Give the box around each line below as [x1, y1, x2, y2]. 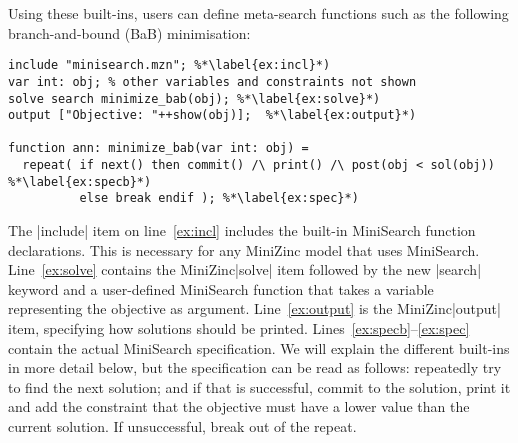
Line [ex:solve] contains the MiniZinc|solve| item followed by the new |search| [8, 259, 482, 280]
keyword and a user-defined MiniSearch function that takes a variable [8, 278, 434, 299]
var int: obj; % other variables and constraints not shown [8, 74, 417, 89]
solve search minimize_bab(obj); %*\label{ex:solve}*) [8, 91, 381, 106]
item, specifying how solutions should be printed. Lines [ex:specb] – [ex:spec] [8, 318, 470, 339]
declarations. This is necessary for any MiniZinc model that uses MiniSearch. [8, 239, 480, 260]
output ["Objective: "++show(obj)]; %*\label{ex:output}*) [8, 108, 417, 123]
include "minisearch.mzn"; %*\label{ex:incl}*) [8, 58, 331, 73]
